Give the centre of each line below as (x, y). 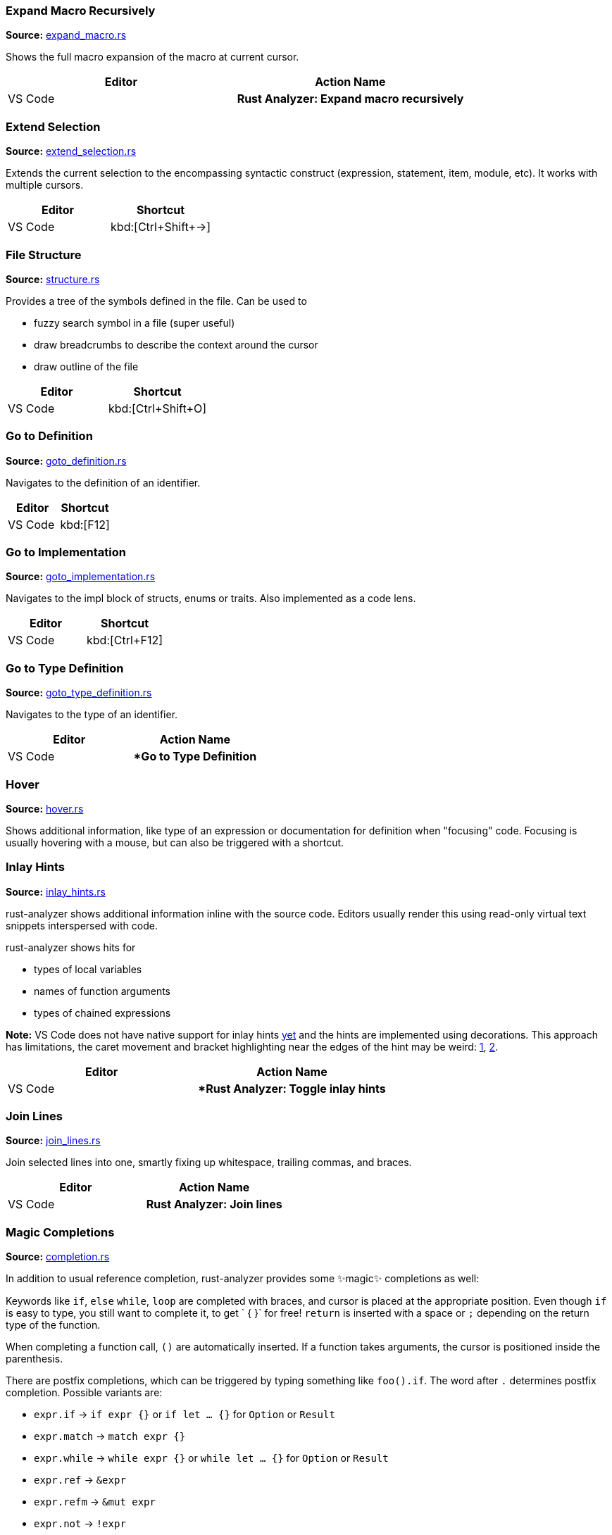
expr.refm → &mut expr (95, 1502)
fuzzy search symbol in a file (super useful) (135, 322)
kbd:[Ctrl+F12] (125, 640)
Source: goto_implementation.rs (81, 577)
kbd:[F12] (85, 524)
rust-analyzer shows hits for (71, 947)
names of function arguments (102, 991)
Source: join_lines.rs (53, 1141)
